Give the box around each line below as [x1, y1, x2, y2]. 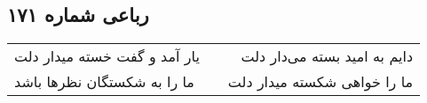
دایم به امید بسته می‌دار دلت [241, 46, 414, 67]
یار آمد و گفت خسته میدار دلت [14, 46, 200, 67]
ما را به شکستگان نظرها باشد [14, 71, 194, 92]
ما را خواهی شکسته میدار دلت [227, 71, 414, 92]
